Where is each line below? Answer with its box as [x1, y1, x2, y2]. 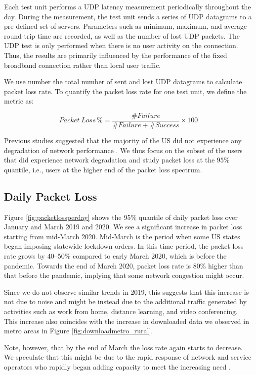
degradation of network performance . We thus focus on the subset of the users [4, 145, 243, 155]
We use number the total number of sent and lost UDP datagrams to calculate [4, 76, 242, 87]
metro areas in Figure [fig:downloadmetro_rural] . [4, 325, 153, 336]
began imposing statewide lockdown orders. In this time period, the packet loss [4, 241, 244, 251]
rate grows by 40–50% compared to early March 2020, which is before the [4, 250, 227, 261]
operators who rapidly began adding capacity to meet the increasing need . [4, 361, 231, 372]
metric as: [4, 96, 34, 106]
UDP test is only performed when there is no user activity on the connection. [4, 40, 238, 51]
